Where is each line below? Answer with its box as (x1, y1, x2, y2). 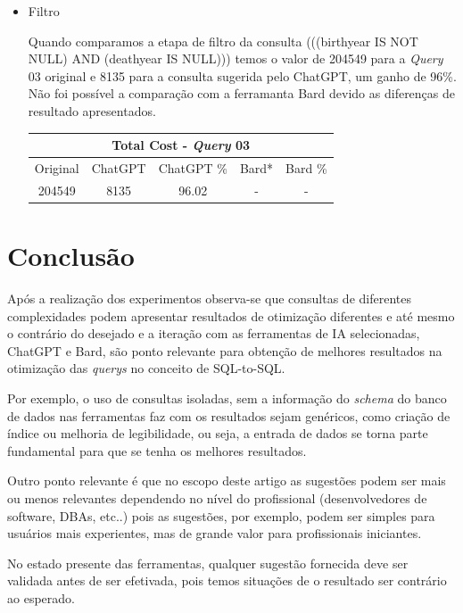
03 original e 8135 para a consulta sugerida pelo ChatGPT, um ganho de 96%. (28, 66, 457, 85)
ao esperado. (7, 588, 75, 607)
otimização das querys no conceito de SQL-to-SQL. (7, 359, 285, 377)
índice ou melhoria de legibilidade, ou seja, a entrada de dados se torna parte (7, 424, 428, 443)
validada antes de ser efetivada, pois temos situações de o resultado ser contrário (7, 571, 447, 590)
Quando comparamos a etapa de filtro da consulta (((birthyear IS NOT (28, 31, 418, 50)
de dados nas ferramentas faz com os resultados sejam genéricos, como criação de (7, 406, 451, 425)
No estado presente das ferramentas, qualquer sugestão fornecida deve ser (7, 553, 409, 572)
